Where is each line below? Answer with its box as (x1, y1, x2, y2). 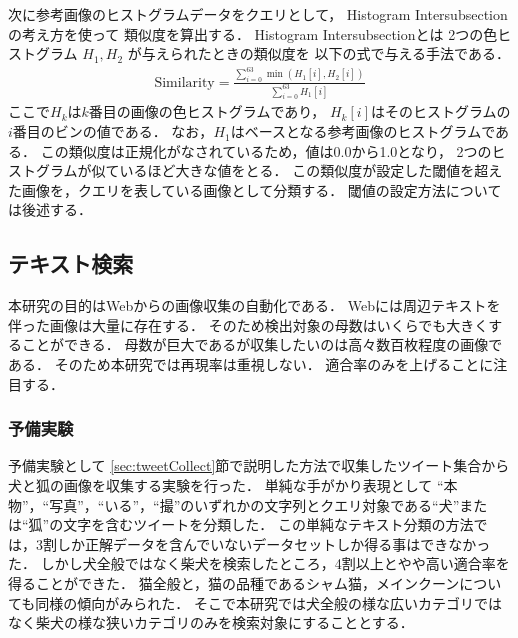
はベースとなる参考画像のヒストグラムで (230, 121, 496, 142)
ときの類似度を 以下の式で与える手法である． (211, 43, 510, 64)
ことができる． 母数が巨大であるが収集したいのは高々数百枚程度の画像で (21, 334, 503, 355)
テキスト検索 (8, 248, 134, 279)
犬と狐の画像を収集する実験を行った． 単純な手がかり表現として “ (8, 475, 444, 496)
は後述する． (8, 199, 92, 220)
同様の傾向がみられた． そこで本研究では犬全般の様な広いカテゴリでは (35, 592, 502, 613)
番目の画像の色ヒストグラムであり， (88, 101, 326, 122)
